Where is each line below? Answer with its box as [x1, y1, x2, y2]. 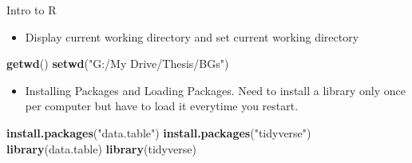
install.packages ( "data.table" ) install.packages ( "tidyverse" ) [6, 124, 311, 141]
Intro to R [6, 2, 57, 18]
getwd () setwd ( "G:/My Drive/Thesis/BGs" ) [6, 55, 229, 72]
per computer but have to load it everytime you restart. [25, 97, 299, 114]
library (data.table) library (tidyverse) [6, 140, 196, 157]
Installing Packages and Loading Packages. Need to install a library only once [25, 81, 406, 98]
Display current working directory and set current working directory [25, 28, 359, 45]
